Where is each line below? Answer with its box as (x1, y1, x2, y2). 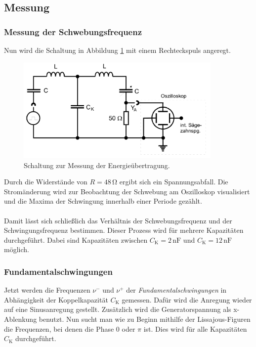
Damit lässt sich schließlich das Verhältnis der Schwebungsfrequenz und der (4, 215, 232, 225)
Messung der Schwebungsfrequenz (4, 25, 142, 38)
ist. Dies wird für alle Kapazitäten (143, 323, 247, 334)
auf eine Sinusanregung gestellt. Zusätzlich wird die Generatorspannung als (4, 304, 231, 314)
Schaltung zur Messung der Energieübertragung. (24, 160, 170, 170)
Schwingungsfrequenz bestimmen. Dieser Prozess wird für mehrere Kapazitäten (4, 225, 244, 235)
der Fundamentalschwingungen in (126, 285, 227, 295)
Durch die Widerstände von (4, 176, 87, 187)
